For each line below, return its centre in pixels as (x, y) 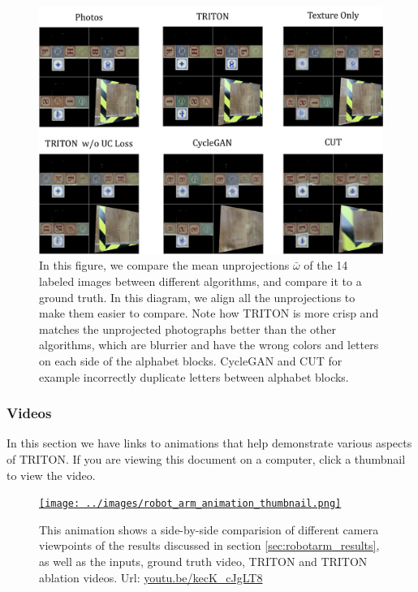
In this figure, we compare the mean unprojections (164, 265)
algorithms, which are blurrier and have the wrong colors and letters (209, 345)
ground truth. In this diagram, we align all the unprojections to (197, 297)
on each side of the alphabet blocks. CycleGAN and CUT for (191, 360)
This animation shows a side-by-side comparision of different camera (209, 529)
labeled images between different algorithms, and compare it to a (200, 281)
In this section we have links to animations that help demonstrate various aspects (209, 443)
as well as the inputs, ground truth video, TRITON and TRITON (203, 561)
